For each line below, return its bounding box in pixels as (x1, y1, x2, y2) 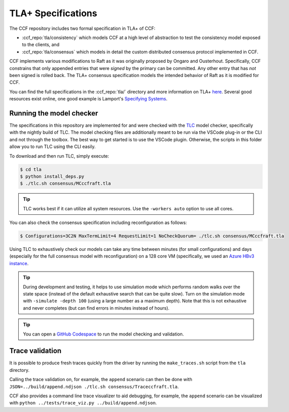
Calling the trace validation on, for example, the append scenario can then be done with (9, 377, 192, 383)
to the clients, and (22, 42, 60, 48)
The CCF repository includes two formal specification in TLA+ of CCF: (9, 25, 155, 31)
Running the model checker (9, 109, 98, 118)
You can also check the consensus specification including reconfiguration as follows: (9, 219, 187, 226)
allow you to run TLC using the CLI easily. (9, 143, 96, 149)
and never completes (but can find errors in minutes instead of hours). (23, 305, 170, 311)
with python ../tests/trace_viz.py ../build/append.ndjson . (9, 400, 157, 406)
